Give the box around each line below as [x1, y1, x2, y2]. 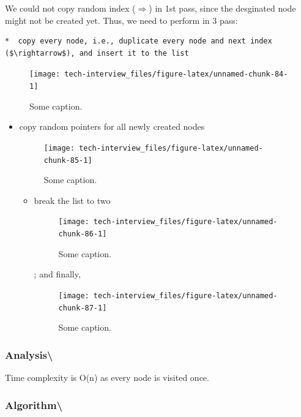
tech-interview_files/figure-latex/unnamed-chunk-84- [64, 70, 288, 79]
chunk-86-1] [58, 230, 107, 239]
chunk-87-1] [58, 303, 107, 312]
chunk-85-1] [43, 156, 92, 165]
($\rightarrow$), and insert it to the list [5, 48, 189, 58]
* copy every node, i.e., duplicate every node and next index [5, 37, 272, 46]
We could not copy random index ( [5, 2, 136, 14]
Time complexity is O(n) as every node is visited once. [5, 371, 209, 383]
